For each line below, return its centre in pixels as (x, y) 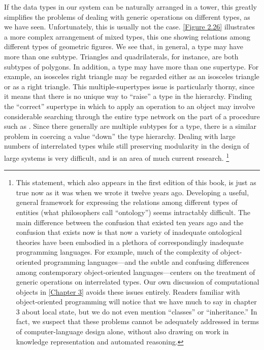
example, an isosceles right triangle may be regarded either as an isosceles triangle (132, 76)
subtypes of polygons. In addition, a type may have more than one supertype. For (131, 66)
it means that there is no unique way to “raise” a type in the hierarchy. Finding (128, 96)
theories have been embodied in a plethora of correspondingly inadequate (130, 242)
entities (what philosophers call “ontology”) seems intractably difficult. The (133, 212)
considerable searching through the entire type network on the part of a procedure (132, 116)
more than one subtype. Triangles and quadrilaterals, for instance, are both (121, 56)
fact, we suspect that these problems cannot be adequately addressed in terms (137, 321)
